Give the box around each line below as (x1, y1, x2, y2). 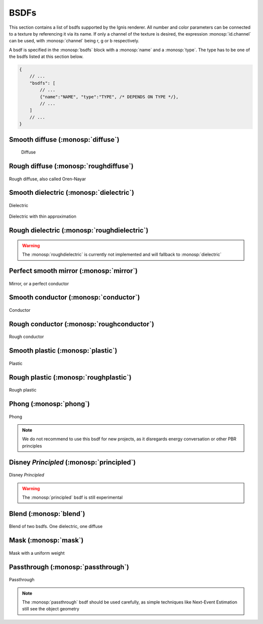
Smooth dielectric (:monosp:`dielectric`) (9, 189, 134, 197)
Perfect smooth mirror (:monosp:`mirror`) (9, 267, 138, 275)
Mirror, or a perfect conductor (9, 281, 69, 286)
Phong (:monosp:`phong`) (9, 400, 90, 408)
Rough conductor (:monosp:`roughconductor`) (9, 320, 154, 328)
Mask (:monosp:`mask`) (9, 536, 84, 545)
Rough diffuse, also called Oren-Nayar (9, 176, 86, 182)
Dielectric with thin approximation (9, 213, 76, 219)
